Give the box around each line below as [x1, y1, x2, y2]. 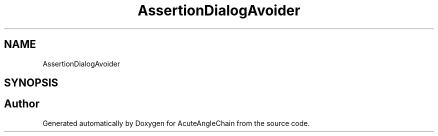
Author [4, 97, 39, 110]
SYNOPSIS [4, 76, 58, 89]
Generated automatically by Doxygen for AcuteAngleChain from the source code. [42, 118, 310, 127]
